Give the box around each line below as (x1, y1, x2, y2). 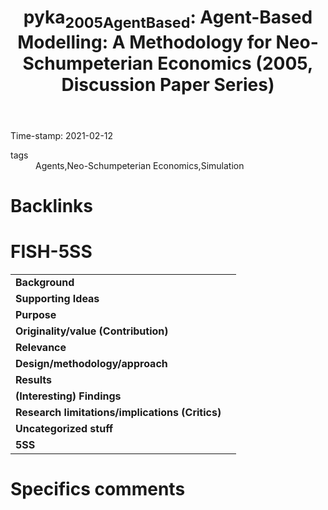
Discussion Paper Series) (61, 73, 275, 96)
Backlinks (10, 194, 94, 217)
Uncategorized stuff (15, 421, 114, 435)
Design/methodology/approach (15, 356, 168, 370)
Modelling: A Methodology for (17, 31, 272, 53)
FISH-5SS (10, 241, 93, 263)
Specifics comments (10, 478, 186, 501)
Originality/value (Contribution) (15, 324, 169, 338)
